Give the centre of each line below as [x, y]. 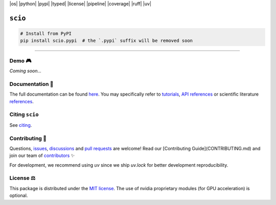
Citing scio [24, 115]
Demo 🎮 [20, 60]
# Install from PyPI [46, 33]
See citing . [21, 125]
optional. [19, 196]
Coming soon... [26, 71]
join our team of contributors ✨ [42, 155]
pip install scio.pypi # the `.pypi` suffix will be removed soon [107, 41]
